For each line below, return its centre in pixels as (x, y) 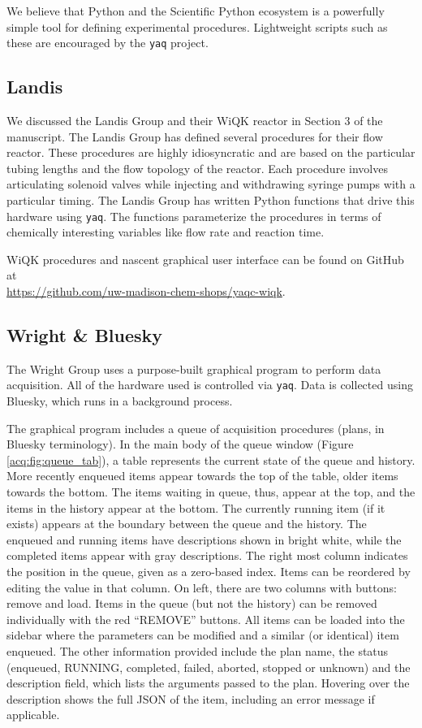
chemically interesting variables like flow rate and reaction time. (166, 232)
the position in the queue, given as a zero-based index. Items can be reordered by (209, 572)
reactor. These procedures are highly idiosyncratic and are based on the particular (211, 152)
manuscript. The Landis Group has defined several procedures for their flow (195, 136)
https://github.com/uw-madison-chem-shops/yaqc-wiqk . (146, 291)
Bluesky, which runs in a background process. (120, 401)
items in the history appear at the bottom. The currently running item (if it (196, 507)
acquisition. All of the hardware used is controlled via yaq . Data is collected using (210, 385)
